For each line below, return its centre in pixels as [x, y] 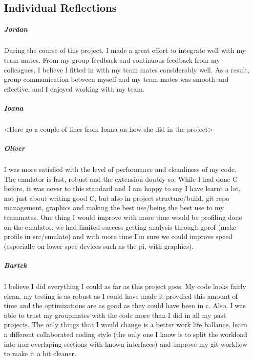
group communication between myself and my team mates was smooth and [116, 79]
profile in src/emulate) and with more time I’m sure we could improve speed [118, 236]
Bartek [16, 265]
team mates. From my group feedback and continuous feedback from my [112, 60]
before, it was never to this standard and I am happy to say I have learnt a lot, [122, 188]
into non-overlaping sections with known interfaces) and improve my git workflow [126, 344]
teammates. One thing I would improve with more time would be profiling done [123, 217]
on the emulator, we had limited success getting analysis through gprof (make [120, 227]
